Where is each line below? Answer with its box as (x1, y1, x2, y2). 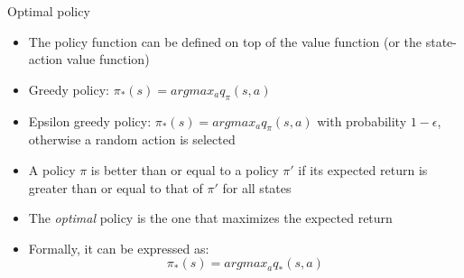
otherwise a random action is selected (28, 130, 236, 149)
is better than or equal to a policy (90, 160, 279, 179)
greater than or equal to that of (28, 178, 203, 197)
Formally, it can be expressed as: (28, 238, 209, 257)
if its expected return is (298, 160, 428, 179)
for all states (222, 178, 292, 197)
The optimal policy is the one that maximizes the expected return (28, 208, 393, 227)
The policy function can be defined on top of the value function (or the (28, 32, 422, 51)
